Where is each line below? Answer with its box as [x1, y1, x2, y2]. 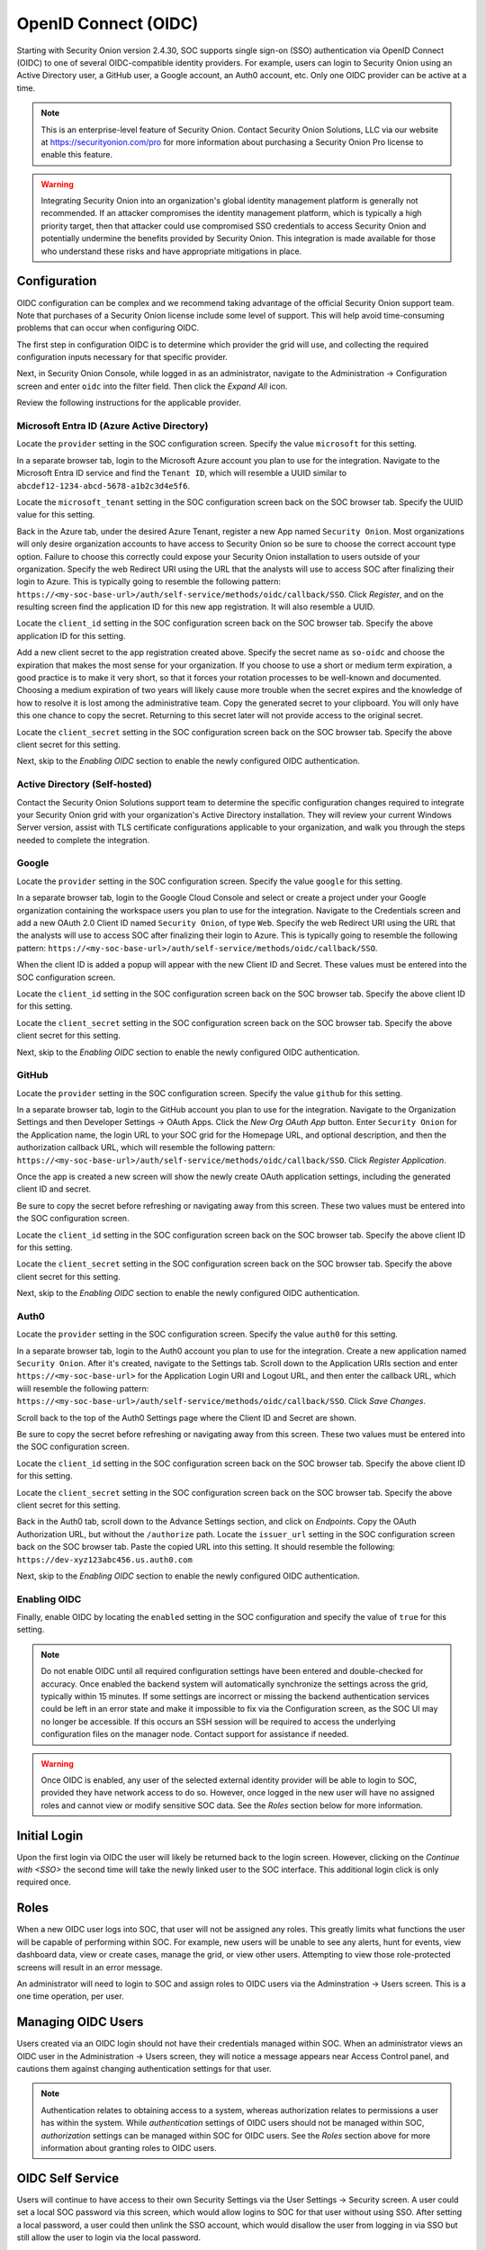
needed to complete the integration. [16, 834, 150, 845]
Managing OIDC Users [16, 2014, 144, 2029]
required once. [16, 1876, 72, 1887]
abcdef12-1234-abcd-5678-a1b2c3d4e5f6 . [16, 480, 191, 490]
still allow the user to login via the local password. [16, 2232, 202, 2243]
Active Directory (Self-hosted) [16, 778, 153, 791]
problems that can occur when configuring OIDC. [16, 322, 200, 333]
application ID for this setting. [16, 630, 126, 641]
